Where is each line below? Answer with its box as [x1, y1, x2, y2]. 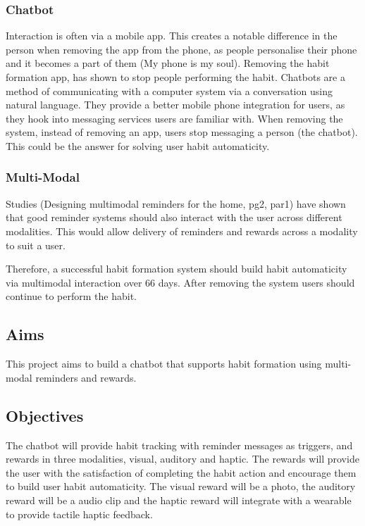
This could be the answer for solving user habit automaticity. [6, 138, 270, 153]
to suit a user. [6, 237, 66, 252]
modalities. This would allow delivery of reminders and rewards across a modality [6, 223, 358, 238]
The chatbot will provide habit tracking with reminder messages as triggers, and [6, 437, 353, 452]
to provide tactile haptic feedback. [6, 506, 153, 521]
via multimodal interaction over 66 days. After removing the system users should [6, 275, 355, 289]
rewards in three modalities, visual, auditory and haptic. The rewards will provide [6, 451, 359, 466]
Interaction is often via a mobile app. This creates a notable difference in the [6, 28, 338, 43]
